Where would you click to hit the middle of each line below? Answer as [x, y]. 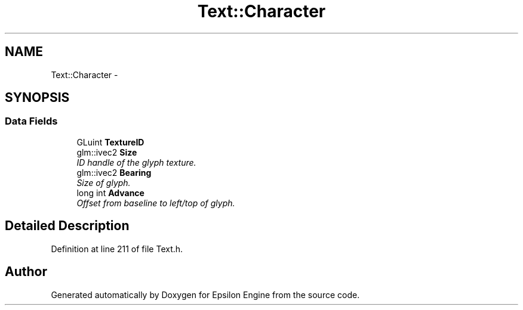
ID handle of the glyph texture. [136, 162]
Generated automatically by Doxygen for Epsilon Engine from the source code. [205, 294]
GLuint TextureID [110, 142]
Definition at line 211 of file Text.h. [117, 249]
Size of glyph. [104, 182]
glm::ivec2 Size [107, 152]
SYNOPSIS [37, 98]
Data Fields [31, 121]
